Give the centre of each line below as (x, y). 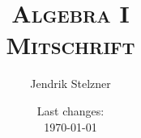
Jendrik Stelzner (70, 84)
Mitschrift (70, 45)
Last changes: (70, 110)
